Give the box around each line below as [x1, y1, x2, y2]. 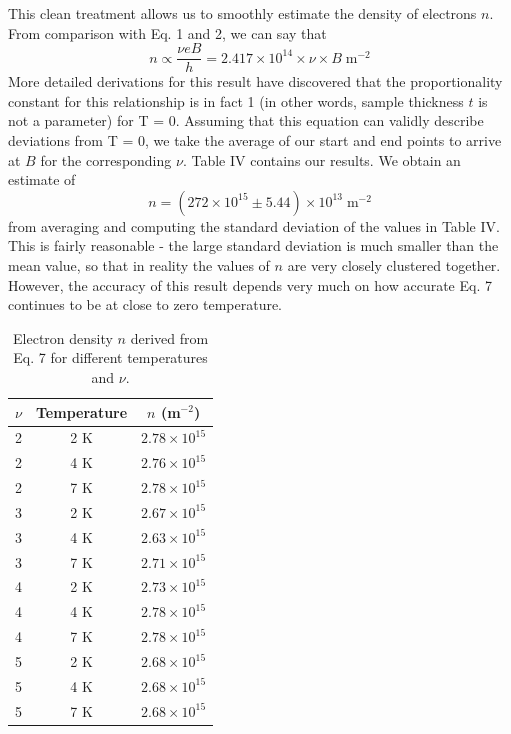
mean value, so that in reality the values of [8, 255, 270, 275]
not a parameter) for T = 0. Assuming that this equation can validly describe [8, 110, 484, 131]
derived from [130, 327, 209, 348]
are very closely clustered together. [287, 255, 501, 275]
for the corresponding [40, 149, 172, 170]
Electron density [13, 327, 113, 348]
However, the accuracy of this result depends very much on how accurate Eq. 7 [8, 274, 492, 295]
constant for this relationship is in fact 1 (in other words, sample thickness [8, 90, 464, 111]
